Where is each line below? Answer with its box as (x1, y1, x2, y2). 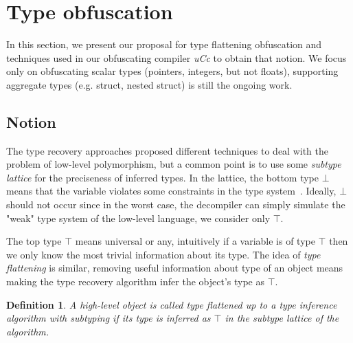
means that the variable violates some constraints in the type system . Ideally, (6, 184, 337, 198)
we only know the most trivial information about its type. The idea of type (6, 247, 321, 261)
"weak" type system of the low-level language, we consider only (6, 210, 271, 225)
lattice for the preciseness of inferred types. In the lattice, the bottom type (6, 170, 319, 184)
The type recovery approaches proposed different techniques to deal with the (6, 143, 329, 157)
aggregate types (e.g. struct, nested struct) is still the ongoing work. (6, 77, 293, 91)
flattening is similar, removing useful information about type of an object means (6, 261, 343, 275)
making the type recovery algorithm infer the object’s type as (6, 274, 264, 289)
